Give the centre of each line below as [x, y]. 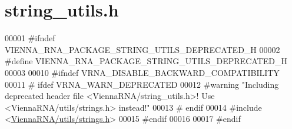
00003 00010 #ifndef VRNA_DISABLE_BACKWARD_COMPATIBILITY [142, 72]
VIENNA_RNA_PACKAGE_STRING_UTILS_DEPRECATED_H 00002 [142, 49]
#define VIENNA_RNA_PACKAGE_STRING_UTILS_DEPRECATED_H [146, 61]
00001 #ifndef [30, 38]
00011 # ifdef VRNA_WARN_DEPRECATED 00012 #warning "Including [142, 84]
